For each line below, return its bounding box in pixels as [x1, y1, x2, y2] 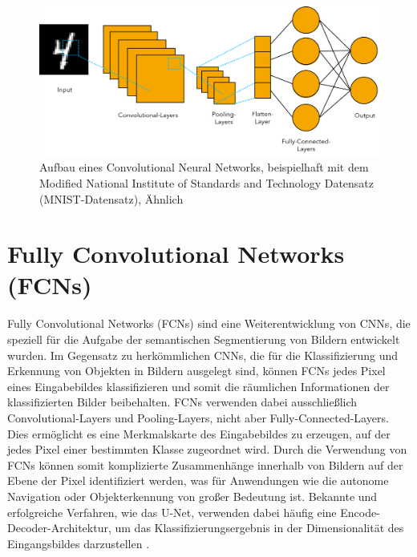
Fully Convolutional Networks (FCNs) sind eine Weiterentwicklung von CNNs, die [7, 315, 411, 332]
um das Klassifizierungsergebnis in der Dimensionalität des [115, 519, 404, 536]
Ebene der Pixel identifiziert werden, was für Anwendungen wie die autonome [7, 472, 389, 489]
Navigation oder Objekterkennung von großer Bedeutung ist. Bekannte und [7, 487, 378, 504]
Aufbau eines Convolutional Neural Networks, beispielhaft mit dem [39, 159, 369, 176]
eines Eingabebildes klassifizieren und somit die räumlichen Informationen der [7, 377, 390, 394]
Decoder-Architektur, [7, 519, 111, 536]
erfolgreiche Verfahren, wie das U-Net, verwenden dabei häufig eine [7, 503, 337, 520]
